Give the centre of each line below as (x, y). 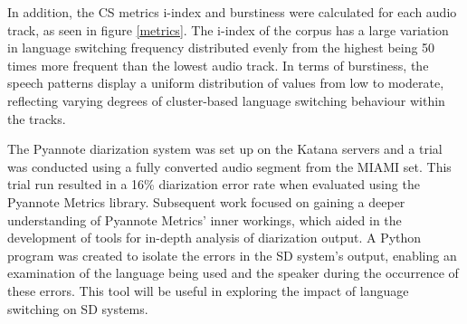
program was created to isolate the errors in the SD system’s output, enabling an (232, 255)
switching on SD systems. (78, 308)
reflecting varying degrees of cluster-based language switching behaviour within (226, 100)
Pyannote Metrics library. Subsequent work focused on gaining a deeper (206, 201)
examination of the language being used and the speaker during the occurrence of (233, 273)
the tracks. (37, 118)
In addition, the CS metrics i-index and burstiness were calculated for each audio (232, 12)
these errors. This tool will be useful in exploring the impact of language (208, 290)
